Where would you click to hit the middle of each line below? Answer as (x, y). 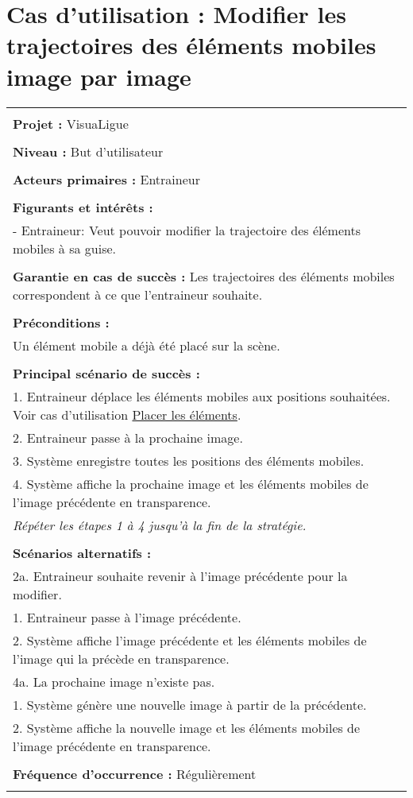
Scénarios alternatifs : (82, 552)
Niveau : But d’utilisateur (88, 151)
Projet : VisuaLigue (71, 123)
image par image (99, 76)
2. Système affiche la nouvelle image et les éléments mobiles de (187, 727)
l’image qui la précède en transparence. (121, 658)
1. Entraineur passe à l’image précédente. (127, 617)
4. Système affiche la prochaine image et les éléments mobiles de (191, 483)
